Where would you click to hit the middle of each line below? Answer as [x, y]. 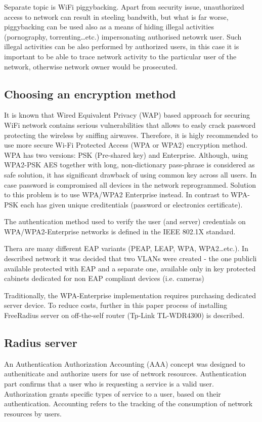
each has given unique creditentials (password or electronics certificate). [132, 204]
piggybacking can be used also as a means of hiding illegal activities [109, 27]
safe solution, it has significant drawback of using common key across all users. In [130, 174]
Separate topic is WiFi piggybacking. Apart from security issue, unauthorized [124, 7]
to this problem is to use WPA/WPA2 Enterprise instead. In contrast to [116, 195]
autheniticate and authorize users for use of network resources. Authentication [125, 374]
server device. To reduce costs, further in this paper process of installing [116, 305]
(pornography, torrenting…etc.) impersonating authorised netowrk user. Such [123, 36]
